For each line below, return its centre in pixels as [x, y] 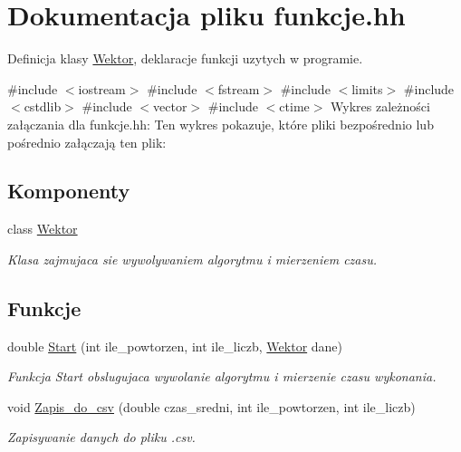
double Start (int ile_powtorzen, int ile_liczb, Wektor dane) [175, 346]
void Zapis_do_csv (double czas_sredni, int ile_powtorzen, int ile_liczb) [211, 406]
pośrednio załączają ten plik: [87, 142]
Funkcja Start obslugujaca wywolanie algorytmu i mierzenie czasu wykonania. [222, 376]
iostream [102, 88]
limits [367, 88]
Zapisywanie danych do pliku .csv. [101, 437]
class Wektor [43, 229]
